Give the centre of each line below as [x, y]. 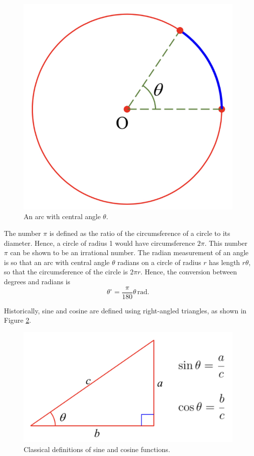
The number [23, 233]
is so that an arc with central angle [57, 262]
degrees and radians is [37, 281]
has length [224, 262]
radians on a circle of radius [159, 262]
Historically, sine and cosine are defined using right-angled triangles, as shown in [125, 310]
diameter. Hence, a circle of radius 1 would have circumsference [100, 243]
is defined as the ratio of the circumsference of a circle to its [140, 233]
